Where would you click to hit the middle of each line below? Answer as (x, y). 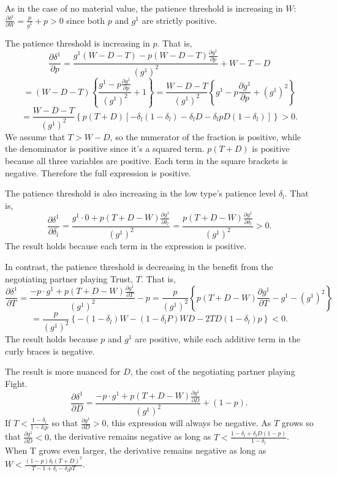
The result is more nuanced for (63, 371)
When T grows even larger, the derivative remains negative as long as (136, 450)
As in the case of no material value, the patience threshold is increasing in (144, 8)
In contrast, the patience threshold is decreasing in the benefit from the (139, 266)
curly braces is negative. (50, 351)
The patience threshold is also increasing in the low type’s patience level (141, 193)
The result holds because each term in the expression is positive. (126, 246)
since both (86, 20)
